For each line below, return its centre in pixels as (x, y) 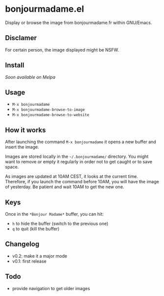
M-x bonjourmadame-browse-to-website (51, 115)
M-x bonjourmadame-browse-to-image (48, 110)
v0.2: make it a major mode (40, 256)
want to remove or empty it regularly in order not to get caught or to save (79, 162)
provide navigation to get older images (51, 288)
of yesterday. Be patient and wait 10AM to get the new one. (65, 187)
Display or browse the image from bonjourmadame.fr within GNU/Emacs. (79, 23)
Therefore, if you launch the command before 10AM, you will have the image (82, 182)
